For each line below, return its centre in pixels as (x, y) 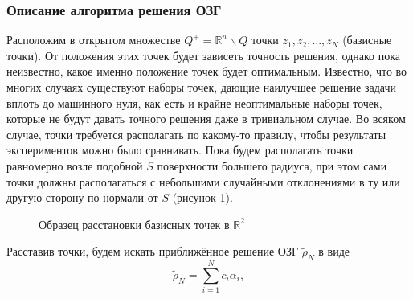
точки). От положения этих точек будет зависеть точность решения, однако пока (204, 55)
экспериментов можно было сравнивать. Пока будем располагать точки (180, 150)
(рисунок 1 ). (202, 197)
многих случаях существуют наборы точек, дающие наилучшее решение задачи (201, 87)
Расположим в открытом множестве (94, 40)
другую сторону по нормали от (82, 197)
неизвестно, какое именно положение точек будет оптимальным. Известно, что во (207, 71)
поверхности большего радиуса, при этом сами (272, 165)
